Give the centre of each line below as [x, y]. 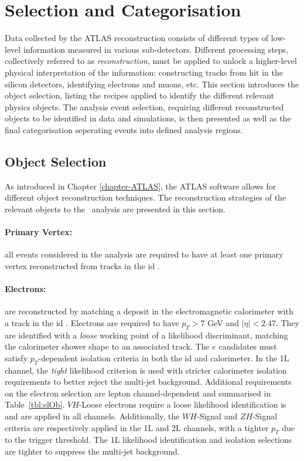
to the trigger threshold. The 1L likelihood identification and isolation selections [148, 440]
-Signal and [217, 416]
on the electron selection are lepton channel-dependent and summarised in [138, 393]
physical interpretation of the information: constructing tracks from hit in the [144, 72]
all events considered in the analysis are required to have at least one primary [144, 254]
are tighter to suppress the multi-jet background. [92, 451]
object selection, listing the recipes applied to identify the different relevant [140, 95]
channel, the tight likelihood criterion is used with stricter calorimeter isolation [146, 370]
